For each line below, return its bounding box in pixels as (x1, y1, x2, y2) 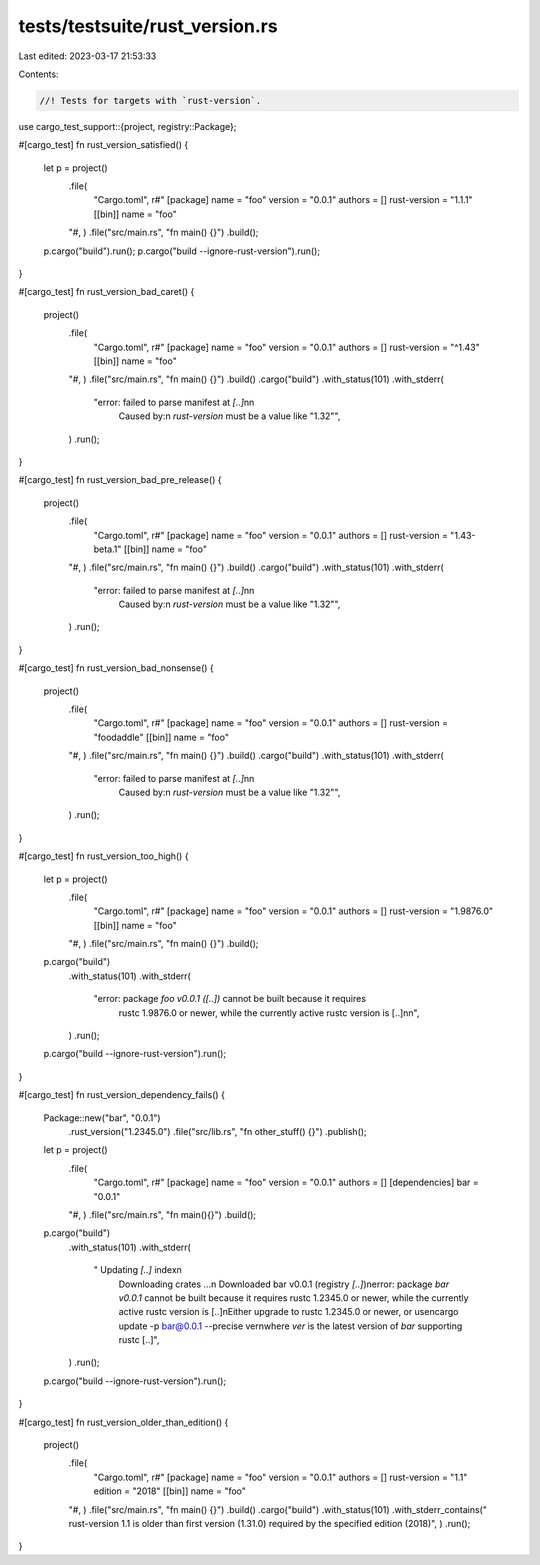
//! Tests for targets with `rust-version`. (39, 95, 262, 106)
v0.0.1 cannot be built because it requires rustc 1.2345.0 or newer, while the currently (118, 1291, 469, 1304)
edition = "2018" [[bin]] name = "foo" (93, 1485, 247, 1497)
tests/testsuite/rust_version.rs (18, 15, 279, 37)
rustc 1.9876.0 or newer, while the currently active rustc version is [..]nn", (118, 1006, 420, 1019)
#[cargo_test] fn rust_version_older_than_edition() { (18, 1416, 229, 1428)
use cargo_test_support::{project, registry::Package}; (18, 120, 237, 132)
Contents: (18, 68, 59, 80)
